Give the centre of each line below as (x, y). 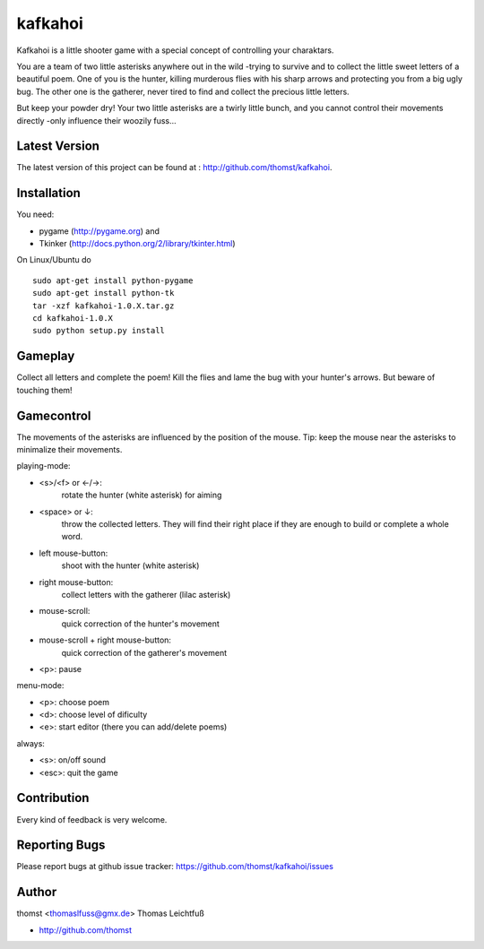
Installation (48, 193)
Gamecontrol (54, 415)
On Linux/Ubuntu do (54, 260)
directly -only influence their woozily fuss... (96, 120)
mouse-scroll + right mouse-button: (105, 640)
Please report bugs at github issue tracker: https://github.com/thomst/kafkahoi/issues (175, 867)
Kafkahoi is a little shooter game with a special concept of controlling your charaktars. (175, 50)
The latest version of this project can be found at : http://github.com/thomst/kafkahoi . (174, 168)
